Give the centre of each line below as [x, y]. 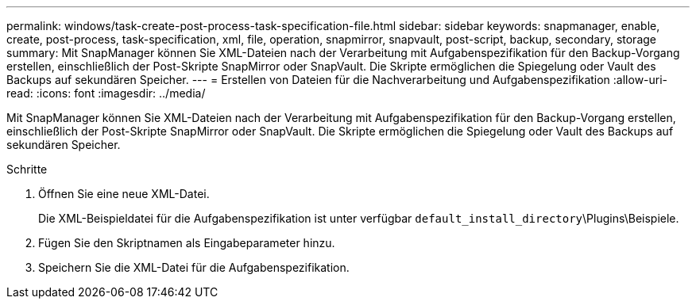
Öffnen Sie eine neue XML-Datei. [124, 194]
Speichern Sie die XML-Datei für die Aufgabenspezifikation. [194, 267]
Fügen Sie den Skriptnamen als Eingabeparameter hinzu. [187, 243]
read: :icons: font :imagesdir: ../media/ [106, 93]
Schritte [27, 169]
